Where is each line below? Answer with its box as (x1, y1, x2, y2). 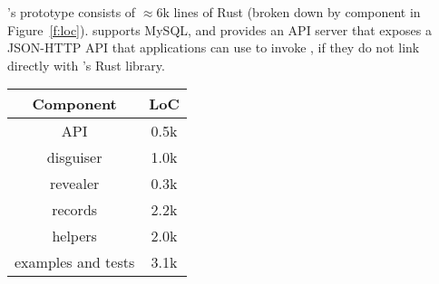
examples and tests (15, 251, 135, 273)
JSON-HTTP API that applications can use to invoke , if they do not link (7, 38, 420, 57)
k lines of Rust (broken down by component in (162, 3, 421, 21)
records (52, 199, 98, 221)
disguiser (46, 147, 102, 168)
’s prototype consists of (7, 3, 136, 21)
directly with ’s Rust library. (7, 55, 165, 74)
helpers (52, 225, 97, 247)
